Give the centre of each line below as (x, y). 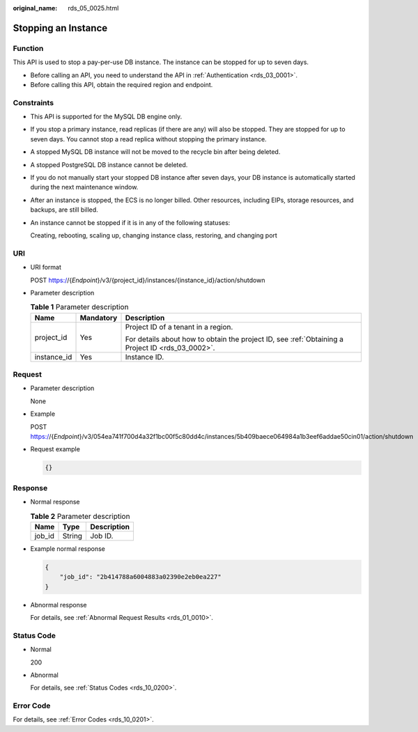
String (72, 536)
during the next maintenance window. (84, 187)
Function (28, 48)
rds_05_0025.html (93, 8)
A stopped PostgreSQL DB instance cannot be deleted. (109, 164)
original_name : (35, 8)
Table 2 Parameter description (80, 516)
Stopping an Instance (60, 28)
